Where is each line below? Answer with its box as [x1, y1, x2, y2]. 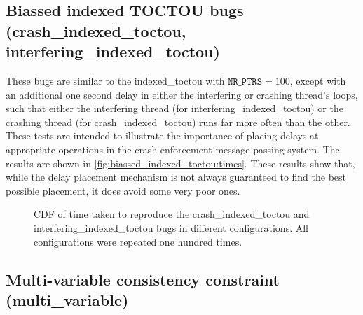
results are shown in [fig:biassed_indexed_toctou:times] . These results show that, [6, 155, 355, 170]
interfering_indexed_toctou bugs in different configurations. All [34, 220, 308, 234]
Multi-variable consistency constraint [6, 268, 280, 290]
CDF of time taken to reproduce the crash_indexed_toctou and [34, 206, 310, 221]
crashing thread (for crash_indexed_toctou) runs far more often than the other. [6, 114, 350, 129]
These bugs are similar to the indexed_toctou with [6, 73, 225, 87]
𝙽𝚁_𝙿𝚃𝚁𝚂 [228, 76, 263, 87]
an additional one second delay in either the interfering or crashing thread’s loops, [6, 87, 358, 101]
